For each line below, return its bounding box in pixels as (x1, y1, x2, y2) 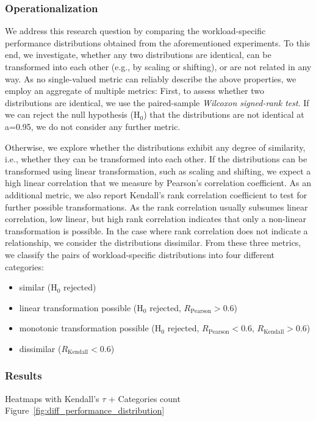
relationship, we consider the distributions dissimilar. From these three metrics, (5, 236, 301, 249)
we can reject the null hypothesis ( (5, 108, 134, 121)
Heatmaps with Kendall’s (5, 392, 99, 405)
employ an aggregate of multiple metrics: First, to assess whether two (5, 84, 265, 97)
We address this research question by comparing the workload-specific (5, 24, 266, 37)
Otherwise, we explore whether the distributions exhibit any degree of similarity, (5, 140, 306, 153)
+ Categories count (109, 392, 181, 405)
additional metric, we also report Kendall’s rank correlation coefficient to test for (5, 188, 307, 201)
